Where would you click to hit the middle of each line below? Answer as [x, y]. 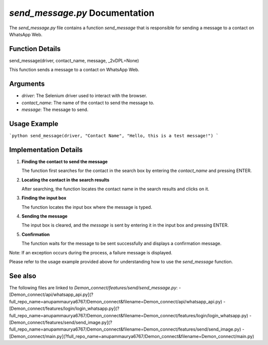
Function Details [35, 49]
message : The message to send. [55, 110]
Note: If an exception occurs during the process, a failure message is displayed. [91, 252]
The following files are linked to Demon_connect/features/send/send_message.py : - [95, 287]
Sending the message [45, 216]
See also [23, 276]
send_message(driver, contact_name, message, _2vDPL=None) [74, 60]
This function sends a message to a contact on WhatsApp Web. [74, 70]
